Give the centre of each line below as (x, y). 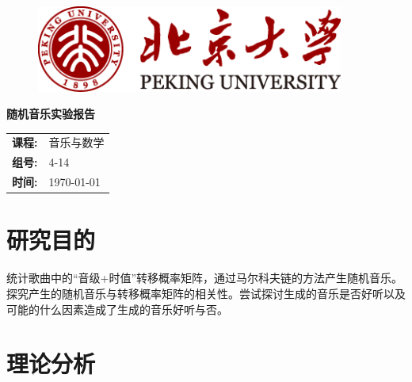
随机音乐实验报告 (51, 114)
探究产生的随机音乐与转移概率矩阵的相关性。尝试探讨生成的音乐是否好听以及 (206, 293)
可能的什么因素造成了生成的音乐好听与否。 (117, 309)
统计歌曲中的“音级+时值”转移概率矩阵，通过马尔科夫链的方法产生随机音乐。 (205, 278)
